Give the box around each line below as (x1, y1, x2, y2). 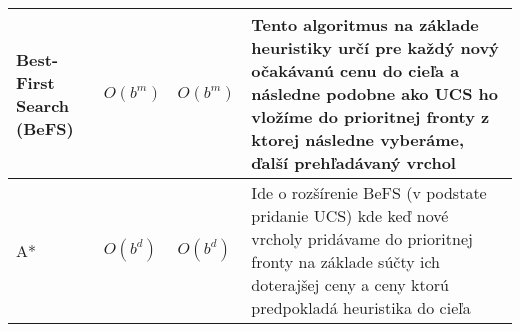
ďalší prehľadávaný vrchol (251, 151, 456, 174)
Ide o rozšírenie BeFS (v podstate (251, 181, 487, 204)
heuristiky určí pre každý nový (251, 36, 499, 59)
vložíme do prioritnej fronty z (251, 105, 490, 128)
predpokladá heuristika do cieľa (251, 296, 471, 319)
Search (16, 93, 70, 117)
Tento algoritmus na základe (251, 13, 479, 36)
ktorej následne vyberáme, (251, 128, 465, 151)
